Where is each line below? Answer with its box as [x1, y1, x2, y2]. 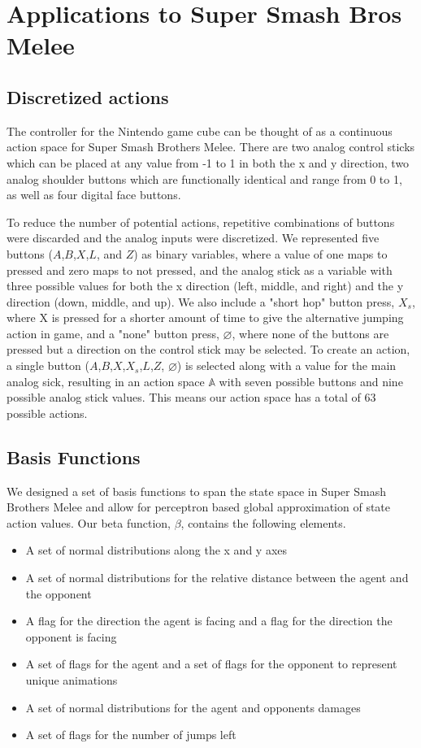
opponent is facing [25, 628, 117, 645]
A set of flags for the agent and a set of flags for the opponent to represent [25, 655, 397, 672]
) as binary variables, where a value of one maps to [133, 245, 388, 262]
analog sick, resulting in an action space [7, 372, 205, 389]
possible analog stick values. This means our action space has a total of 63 [7, 389, 376, 406]
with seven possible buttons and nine [219, 372, 403, 389]
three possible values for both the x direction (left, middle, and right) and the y [7, 277, 404, 294]
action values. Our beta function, [7, 514, 171, 531]
